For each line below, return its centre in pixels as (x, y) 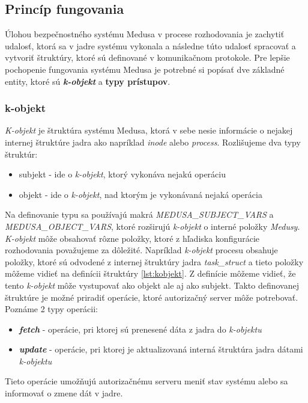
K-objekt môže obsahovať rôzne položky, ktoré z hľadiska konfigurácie (132, 238)
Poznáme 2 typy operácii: (52, 309)
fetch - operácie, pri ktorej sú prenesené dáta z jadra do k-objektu (140, 329)
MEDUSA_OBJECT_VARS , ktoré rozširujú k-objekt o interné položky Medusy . (152, 226)
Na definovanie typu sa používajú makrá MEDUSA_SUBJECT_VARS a (139, 214)
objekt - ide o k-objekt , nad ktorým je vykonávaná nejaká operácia (140, 194)
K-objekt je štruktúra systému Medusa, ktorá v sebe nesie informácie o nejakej (149, 130)
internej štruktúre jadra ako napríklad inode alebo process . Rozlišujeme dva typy (153, 142)
